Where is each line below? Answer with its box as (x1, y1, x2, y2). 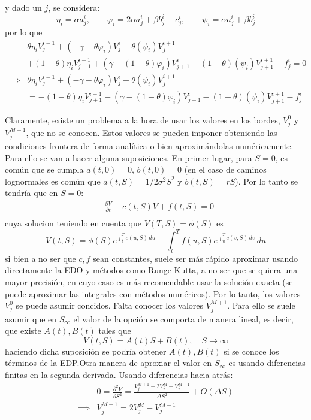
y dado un (5, 1, 42, 13)
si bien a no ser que (5, 252, 76, 264)
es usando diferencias (228, 356, 306, 369)
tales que (98, 324, 131, 337)
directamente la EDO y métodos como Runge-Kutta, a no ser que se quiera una (5, 264, 298, 276)
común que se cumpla (5, 163, 84, 176)
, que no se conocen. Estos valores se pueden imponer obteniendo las (26, 126, 277, 138)
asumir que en (5, 312, 57, 325)
